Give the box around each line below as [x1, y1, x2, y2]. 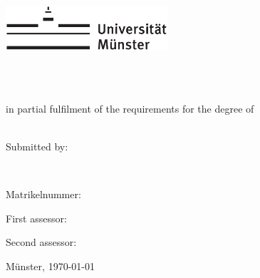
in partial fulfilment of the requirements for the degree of [6, 101, 254, 115]
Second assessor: [6, 235, 77, 249]
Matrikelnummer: [6, 187, 81, 202]
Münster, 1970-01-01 [6, 259, 95, 274]
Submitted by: [6, 139, 68, 154]
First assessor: [6, 210, 67, 225]
